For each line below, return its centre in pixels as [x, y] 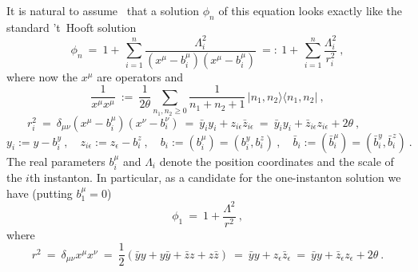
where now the [42, 76]
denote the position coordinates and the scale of [277, 161]
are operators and [140, 76]
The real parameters [56, 161]
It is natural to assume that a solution [103, 10]
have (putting [40, 193]
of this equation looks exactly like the [311, 10]
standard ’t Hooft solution [72, 27]
